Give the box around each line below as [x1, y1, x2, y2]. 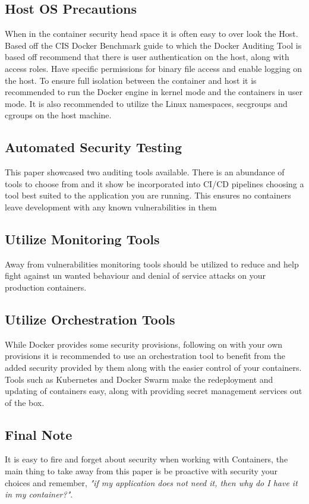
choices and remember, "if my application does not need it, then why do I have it [5, 476, 298, 489]
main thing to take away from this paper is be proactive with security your [5, 465, 278, 477]
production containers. [5, 281, 87, 293]
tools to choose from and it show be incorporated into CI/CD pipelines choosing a [5, 177, 304, 190]
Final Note [5, 425, 72, 443]
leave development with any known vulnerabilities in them [5, 200, 217, 213]
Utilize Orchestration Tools [5, 310, 175, 328]
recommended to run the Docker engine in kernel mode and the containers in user [5, 86, 303, 98]
